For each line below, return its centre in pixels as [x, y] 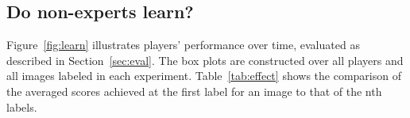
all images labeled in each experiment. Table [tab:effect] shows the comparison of [204, 76]
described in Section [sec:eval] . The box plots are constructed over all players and [205, 60]
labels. [22, 107]
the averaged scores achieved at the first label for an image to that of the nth [194, 91]
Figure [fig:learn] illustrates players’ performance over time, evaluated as [183, 45]
